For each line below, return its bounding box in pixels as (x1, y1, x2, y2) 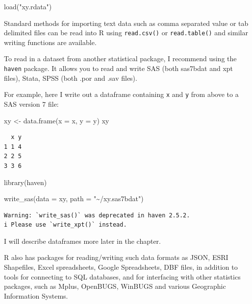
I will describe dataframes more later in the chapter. (4, 235, 161, 246)
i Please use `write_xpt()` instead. (4, 221, 127, 229)
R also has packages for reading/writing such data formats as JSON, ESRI (4, 252, 228, 262)
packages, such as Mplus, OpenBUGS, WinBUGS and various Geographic (4, 281, 226, 291)
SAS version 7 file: (4, 98, 59, 109)
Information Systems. (4, 290, 68, 301)
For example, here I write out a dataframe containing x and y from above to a (4, 89, 239, 99)
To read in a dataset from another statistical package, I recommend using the (4, 53, 237, 64)
